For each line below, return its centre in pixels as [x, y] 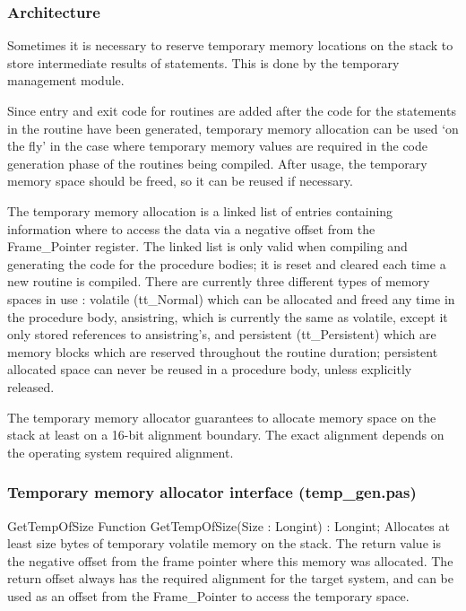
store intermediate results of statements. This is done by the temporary [203, 62]
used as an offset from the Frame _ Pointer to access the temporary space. [208, 595]
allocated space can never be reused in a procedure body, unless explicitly [210, 369]
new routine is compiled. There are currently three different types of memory [219, 281]
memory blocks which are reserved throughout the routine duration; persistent [223, 351]
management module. [66, 80]
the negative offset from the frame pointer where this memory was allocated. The [230, 560]
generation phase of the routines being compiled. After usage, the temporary [217, 163]
